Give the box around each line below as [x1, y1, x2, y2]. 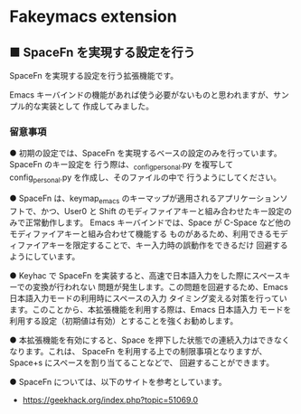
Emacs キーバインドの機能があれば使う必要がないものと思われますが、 [9, 89, 274, 100]
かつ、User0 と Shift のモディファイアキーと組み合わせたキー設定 [40, 205, 285, 216]
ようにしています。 [9, 250, 80, 261]
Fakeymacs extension [9, 6, 178, 27]
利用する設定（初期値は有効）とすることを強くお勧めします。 [9, 315, 239, 326]
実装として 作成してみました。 [40, 101, 155, 111]
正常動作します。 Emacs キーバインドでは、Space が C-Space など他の [24, 217, 292, 228]
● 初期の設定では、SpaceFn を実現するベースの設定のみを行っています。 [9, 147, 282, 159]
